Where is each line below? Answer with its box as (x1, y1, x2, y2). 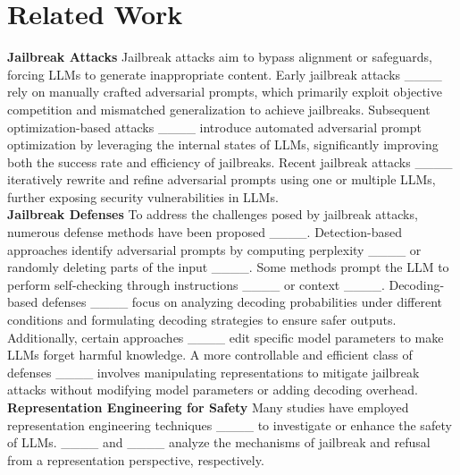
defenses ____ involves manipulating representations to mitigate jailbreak (7, 362, 420, 381)
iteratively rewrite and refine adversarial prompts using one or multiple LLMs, (7, 170, 436, 189)
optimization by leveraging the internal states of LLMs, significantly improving (7, 135, 439, 154)
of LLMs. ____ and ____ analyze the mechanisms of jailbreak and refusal (7, 433, 431, 452)
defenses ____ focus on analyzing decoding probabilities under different (41, 293, 443, 311)
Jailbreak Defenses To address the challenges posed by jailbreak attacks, (7, 205, 418, 224)
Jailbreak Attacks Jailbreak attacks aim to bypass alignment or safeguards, (7, 47, 432, 66)
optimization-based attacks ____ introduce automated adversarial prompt (7, 117, 422, 136)
